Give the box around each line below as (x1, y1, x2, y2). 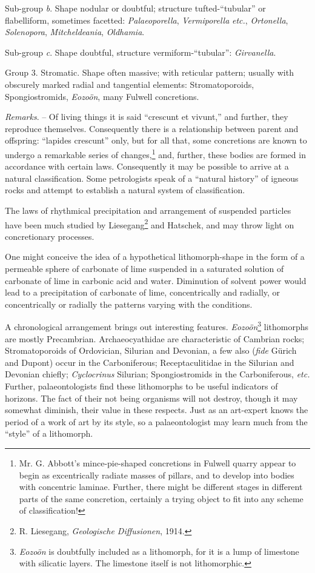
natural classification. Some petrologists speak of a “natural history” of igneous (5, 171, 299, 184)
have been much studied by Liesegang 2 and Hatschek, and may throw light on (5, 216, 294, 231)
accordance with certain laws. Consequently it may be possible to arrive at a (5, 160, 289, 173)
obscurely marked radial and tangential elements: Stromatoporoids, (5, 78, 254, 90)
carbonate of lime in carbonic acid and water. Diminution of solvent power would (5, 274, 307, 286)
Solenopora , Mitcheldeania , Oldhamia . (5, 25, 145, 38)
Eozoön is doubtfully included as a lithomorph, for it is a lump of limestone (19, 545, 299, 557)
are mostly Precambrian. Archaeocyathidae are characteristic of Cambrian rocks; (5, 332, 305, 345)
